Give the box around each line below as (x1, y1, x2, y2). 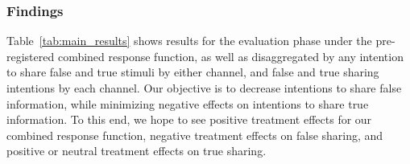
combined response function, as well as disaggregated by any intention (57, 47, 404, 64)
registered (6, 47, 55, 64)
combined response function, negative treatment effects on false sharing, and (6, 126, 383, 143)
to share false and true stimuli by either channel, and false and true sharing (6, 64, 379, 80)
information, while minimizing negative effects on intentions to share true (6, 95, 369, 112)
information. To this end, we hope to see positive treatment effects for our (6, 111, 372, 128)
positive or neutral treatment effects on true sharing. (6, 142, 267, 159)
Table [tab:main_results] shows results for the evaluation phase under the (6, 32, 372, 49)
